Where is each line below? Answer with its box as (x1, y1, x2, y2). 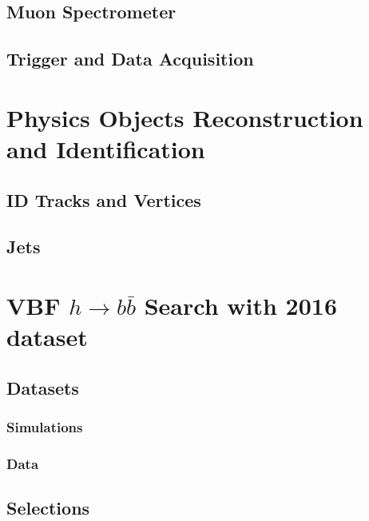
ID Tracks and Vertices (6, 187, 201, 212)
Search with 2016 (144, 288, 337, 321)
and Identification (6, 132, 205, 165)
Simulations (6, 416, 83, 436)
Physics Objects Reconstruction (6, 101, 363, 133)
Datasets (6, 375, 79, 400)
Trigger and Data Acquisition (6, 46, 254, 71)
